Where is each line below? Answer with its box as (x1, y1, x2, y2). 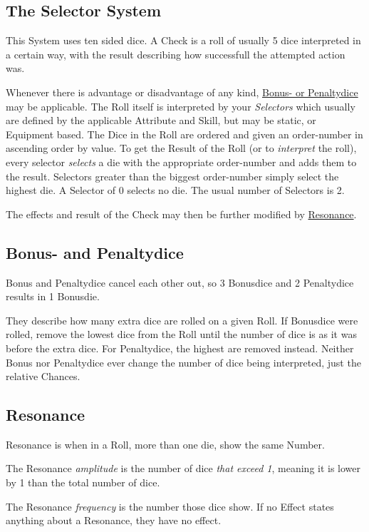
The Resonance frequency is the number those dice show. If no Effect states (6, 498, 334, 513)
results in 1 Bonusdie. (6, 289, 100, 304)
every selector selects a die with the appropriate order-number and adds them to (6, 154, 357, 169)
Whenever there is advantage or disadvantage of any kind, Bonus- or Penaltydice (6, 84, 358, 99)
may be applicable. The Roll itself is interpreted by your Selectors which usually (6, 98, 355, 113)
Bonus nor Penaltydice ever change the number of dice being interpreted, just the (6, 354, 361, 369)
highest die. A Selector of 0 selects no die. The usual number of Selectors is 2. (6, 183, 345, 198)
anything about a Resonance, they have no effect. (6, 513, 222, 528)
